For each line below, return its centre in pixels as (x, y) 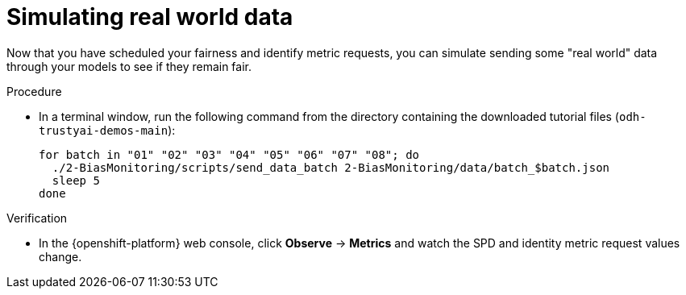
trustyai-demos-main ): (107, 130)
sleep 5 (76, 180)
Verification (37, 218)
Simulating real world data (150, 17)
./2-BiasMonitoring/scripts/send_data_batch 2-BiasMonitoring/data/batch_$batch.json (331, 167)
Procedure (34, 91)
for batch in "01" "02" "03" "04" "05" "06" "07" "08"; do (229, 154)
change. (60, 256)
